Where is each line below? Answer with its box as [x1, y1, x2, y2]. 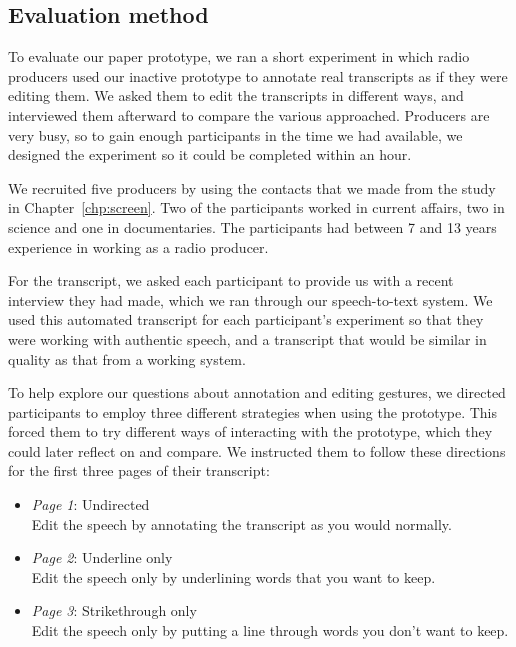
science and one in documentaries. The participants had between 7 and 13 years [8, 216, 497, 237]
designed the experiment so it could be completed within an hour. [8, 144, 412, 165]
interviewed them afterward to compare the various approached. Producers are [8, 104, 490, 125]
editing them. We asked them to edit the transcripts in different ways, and [8, 85, 464, 106]
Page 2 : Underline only [31, 547, 173, 568]
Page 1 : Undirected [31, 494, 150, 515]
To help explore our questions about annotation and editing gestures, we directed [8, 382, 506, 403]
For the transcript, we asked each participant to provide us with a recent [8, 270, 454, 291]
